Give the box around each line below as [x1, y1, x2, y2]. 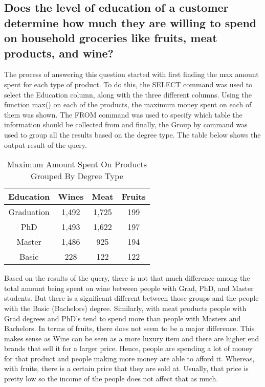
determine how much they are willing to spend [4, 14, 257, 30]
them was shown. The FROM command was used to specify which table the [4, 109, 242, 120]
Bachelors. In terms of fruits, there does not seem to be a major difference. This [4, 323, 255, 334]
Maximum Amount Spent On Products [7, 158, 147, 170]
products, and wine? [4, 45, 114, 61]
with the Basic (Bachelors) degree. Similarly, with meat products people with [4, 302, 247, 313]
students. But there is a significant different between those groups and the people [4, 293, 259, 303]
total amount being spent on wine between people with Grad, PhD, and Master [4, 282, 254, 293]
